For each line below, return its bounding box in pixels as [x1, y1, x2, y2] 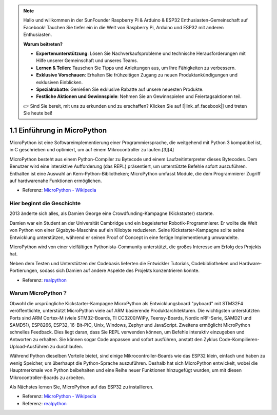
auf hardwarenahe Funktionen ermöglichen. [9, 177, 102, 184]
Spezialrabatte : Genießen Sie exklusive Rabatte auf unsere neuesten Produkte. [36, 86, 204, 92]
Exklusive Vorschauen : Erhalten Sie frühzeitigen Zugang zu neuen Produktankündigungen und [36, 72, 238, 78]
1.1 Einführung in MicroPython [9, 126, 107, 134]
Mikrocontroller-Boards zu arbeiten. [9, 374, 85, 381]
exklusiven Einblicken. [36, 79, 83, 85]
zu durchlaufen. [49, 344, 83, 350]
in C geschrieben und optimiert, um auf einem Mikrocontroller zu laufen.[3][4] [9, 147, 174, 153]
